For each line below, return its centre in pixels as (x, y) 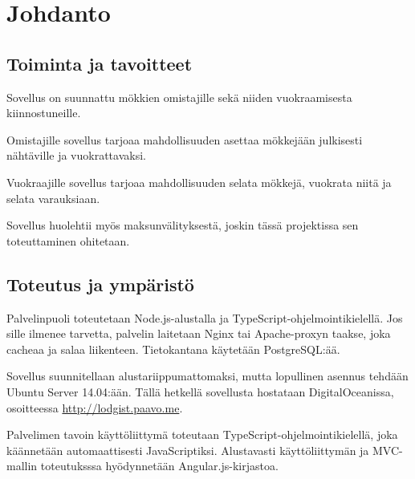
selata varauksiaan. (53, 198)
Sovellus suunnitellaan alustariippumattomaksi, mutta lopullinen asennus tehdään (207, 376)
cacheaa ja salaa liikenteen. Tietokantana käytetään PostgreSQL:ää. (173, 349)
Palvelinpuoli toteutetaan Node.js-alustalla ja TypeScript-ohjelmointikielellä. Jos (205, 317)
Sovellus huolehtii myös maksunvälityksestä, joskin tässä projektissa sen (183, 225)
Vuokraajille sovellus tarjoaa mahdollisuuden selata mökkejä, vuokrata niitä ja (199, 182)
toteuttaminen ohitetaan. (68, 240)
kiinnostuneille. (44, 113)
